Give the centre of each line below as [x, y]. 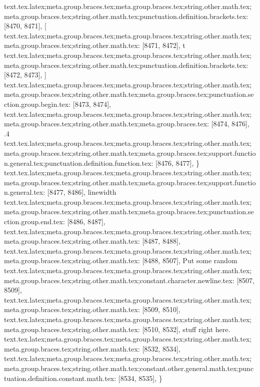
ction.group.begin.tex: [37, 104]
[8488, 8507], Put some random [190, 260]
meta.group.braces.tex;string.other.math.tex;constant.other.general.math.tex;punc [129, 368]
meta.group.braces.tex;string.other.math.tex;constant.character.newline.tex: [119, 280]
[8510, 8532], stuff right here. [186, 329]
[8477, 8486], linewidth [82, 192]
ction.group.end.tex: [34, 221]
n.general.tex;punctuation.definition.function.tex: [79, 163]
